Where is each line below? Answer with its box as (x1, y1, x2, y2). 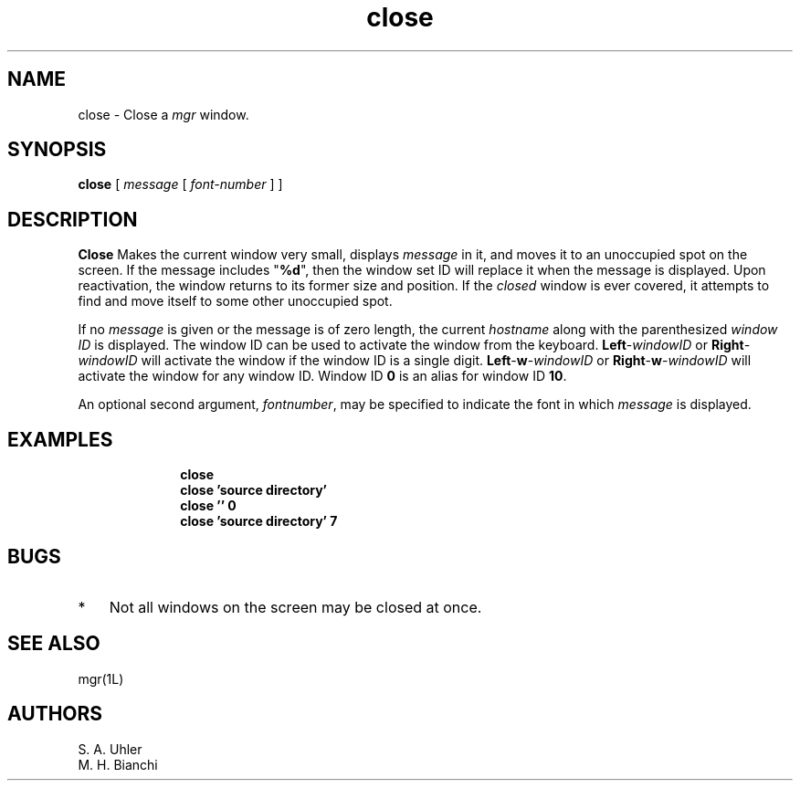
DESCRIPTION (7, 207, 138, 231)
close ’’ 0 (180, 498, 237, 514)
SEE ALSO (7, 632, 100, 656)
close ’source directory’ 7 (180, 513, 338, 530)
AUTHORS (7, 702, 103, 726)
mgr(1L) (78, 670, 124, 687)
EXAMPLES (7, 427, 113, 451)
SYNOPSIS (7, 138, 107, 162)
